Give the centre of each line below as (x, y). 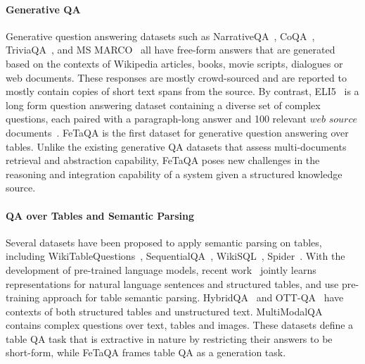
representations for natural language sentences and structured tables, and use (172, 283)
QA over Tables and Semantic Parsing (100, 215)
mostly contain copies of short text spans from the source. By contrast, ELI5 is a (182, 91)
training (23, 297)
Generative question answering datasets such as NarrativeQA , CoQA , (160, 36)
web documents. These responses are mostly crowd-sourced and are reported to (176, 77)
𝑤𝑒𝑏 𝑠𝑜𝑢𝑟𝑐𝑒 (333, 120)
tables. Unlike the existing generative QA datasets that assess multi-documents (176, 146)
